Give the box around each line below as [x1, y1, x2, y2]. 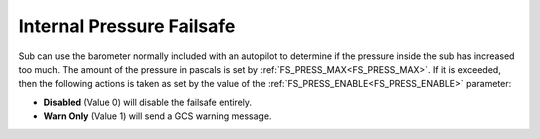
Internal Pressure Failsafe [18, 15, 236, 37]
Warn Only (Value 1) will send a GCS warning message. [43, 110, 272, 122]
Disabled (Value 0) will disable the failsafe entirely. [43, 96, 253, 108]
